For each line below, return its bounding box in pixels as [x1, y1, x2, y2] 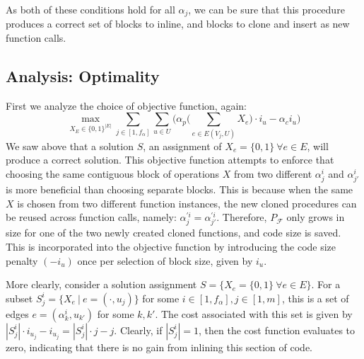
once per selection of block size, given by [77, 253, 253, 268]
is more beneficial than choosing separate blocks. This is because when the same [6, 182, 353, 197]
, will [307, 138, 329, 153]
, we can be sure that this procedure [188, 2, 345, 16]
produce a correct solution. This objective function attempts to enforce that [6, 152, 334, 167]
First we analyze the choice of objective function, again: [6, 98, 247, 113]
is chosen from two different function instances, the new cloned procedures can [17, 195, 357, 210]
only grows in [286, 210, 345, 224]
